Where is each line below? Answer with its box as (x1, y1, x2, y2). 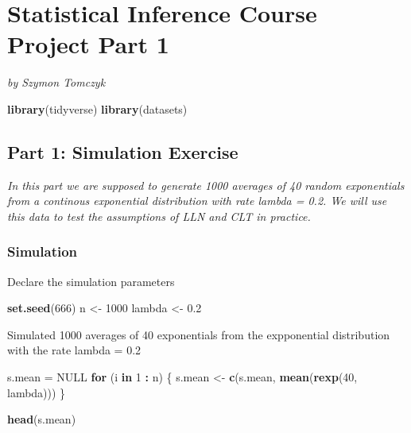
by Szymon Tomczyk (7, 74, 106, 91)
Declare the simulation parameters (7, 273, 175, 289)
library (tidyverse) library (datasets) (7, 100, 188, 117)
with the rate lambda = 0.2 (7, 342, 142, 358)
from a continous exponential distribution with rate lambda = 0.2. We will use (7, 192, 387, 209)
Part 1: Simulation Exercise (7, 139, 238, 164)
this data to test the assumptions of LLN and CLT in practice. (7, 207, 311, 224)
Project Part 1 (7, 28, 169, 60)
